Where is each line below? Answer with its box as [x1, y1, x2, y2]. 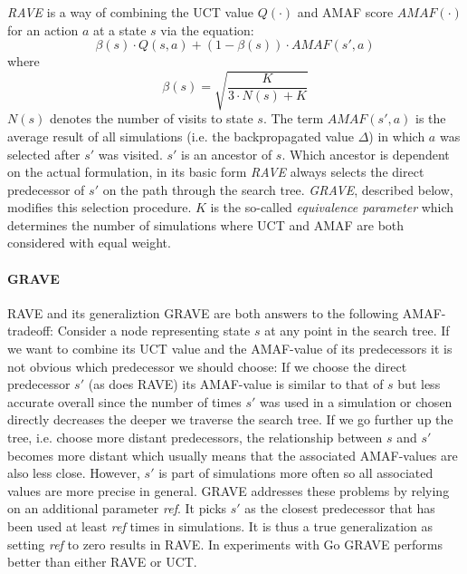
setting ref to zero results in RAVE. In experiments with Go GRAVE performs [7, 534, 443, 553]
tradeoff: [7, 321, 53, 340]
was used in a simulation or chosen [260, 392, 453, 411]
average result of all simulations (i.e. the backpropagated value [7, 126, 355, 145]
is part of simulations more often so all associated [158, 463, 434, 482]
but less [397, 375, 441, 394]
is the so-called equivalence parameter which [210, 198, 454, 217]
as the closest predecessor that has [244, 499, 435, 518]
